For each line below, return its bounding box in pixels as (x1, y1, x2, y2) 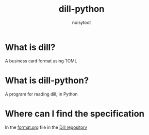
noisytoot (72, 19, 91, 25)
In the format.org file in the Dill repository (5, 124, 87, 130)
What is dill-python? (5, 75, 89, 86)
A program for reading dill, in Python (5, 91, 78, 97)
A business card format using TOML (5, 58, 77, 64)
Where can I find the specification (5, 108, 145, 119)
